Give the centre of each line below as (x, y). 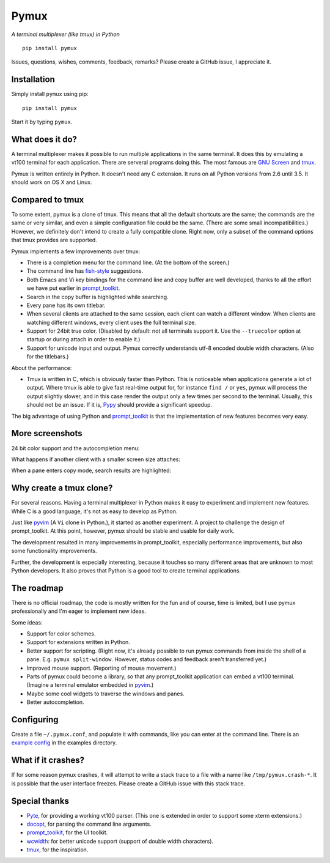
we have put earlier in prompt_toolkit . (73, 288)
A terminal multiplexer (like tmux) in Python (66, 34)
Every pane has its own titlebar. (66, 305)
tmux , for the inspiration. (57, 850)
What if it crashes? (48, 761)
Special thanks (40, 801)
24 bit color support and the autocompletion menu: (75, 448)
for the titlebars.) (48, 357)
